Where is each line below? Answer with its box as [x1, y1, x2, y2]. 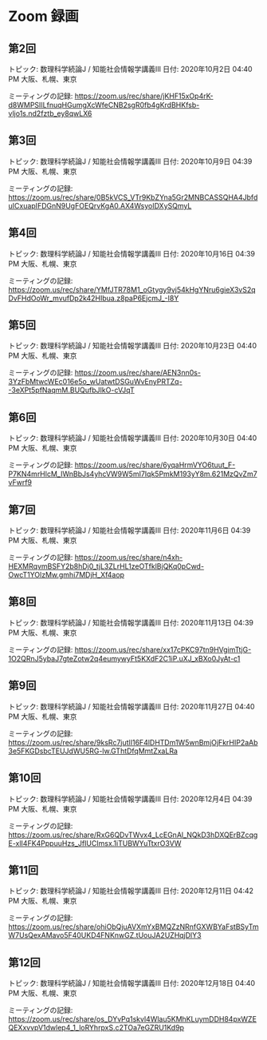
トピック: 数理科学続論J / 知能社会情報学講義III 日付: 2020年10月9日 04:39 [8, 157, 253, 166]
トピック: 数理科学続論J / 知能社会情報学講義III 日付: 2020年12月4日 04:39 [8, 794, 253, 804]
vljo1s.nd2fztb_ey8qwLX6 [8, 109, 92, 118]
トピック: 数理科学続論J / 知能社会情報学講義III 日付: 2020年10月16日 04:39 [8, 248, 255, 258]
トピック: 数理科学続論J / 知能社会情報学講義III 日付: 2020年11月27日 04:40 [8, 701, 255, 711]
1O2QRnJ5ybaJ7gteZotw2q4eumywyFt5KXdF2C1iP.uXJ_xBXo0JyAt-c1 [8, 653, 241, 663]
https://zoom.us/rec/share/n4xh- [74, 553, 183, 562]
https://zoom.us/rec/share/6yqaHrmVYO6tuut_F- [74, 460, 236, 470]
